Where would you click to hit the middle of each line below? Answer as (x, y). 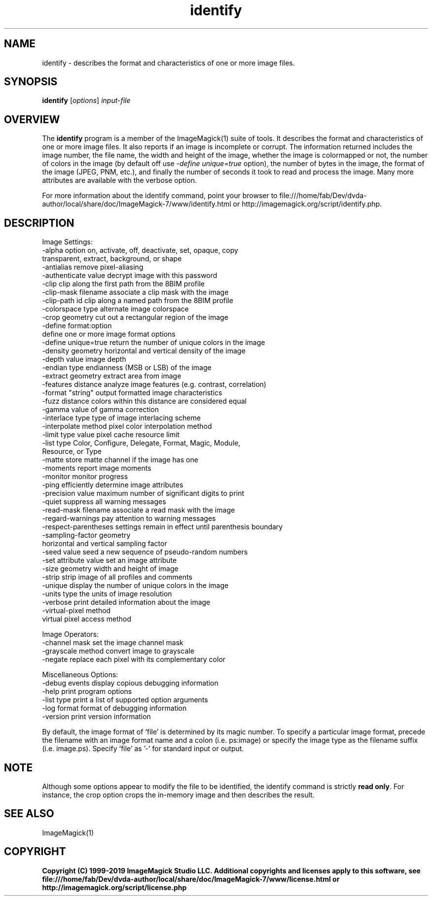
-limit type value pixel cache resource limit (111, 435)
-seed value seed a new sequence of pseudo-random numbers (145, 552)
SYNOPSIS (31, 82)
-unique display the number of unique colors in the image (135, 586)
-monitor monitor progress (85, 477)
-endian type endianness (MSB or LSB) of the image (127, 368)
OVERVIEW (32, 119)
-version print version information (96, 717)
